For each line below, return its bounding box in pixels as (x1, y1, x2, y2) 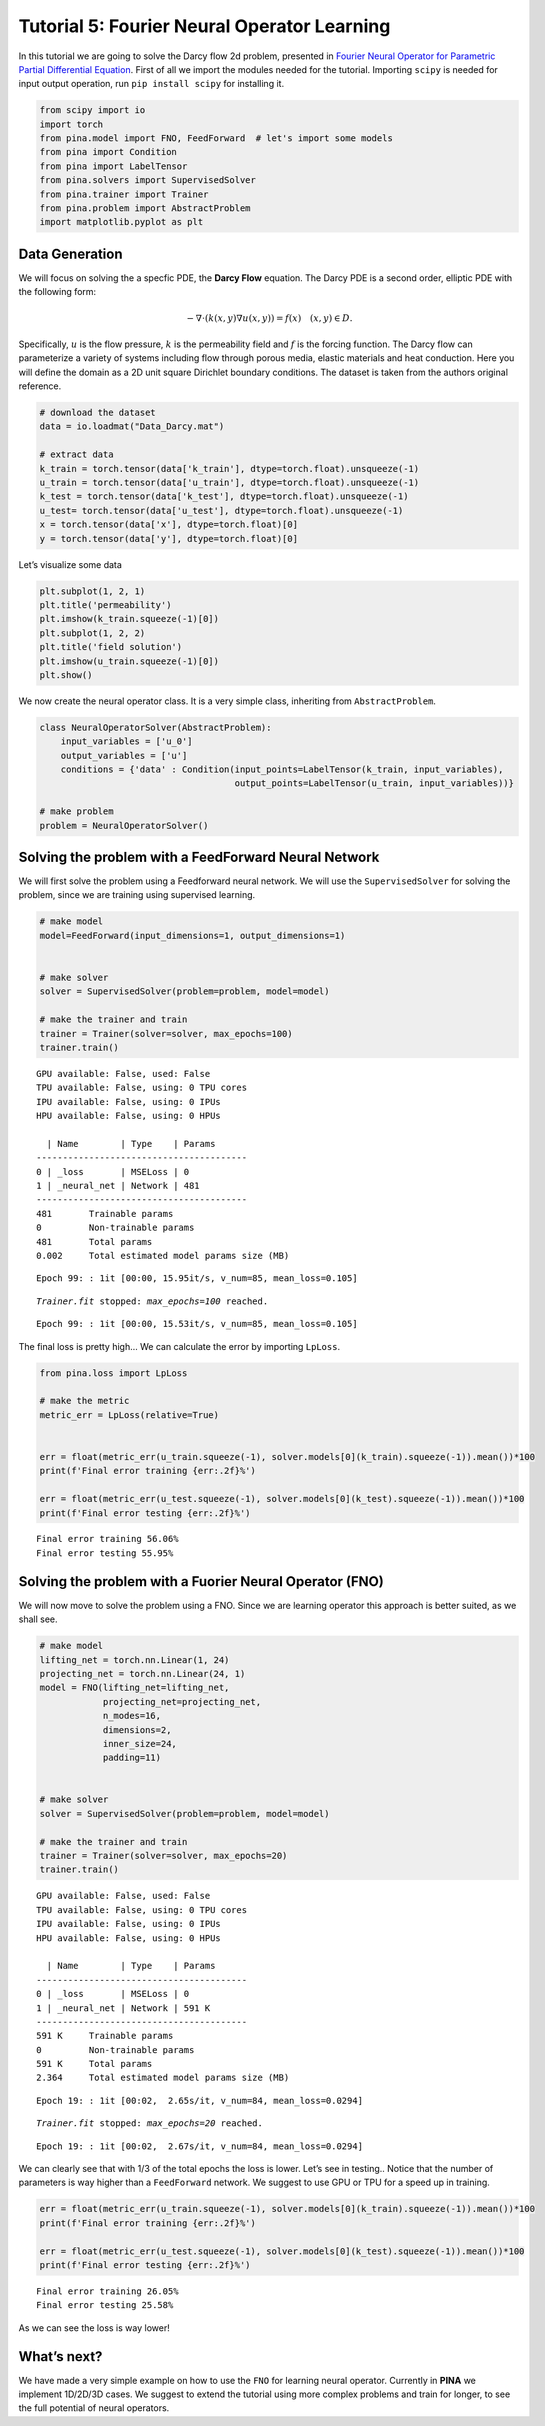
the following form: (18, 286, 97, 298)
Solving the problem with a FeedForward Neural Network (18, 849, 380, 865)
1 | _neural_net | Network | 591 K (36, 2002, 211, 2014)
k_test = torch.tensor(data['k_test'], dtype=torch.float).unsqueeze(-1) (39, 491, 409, 502)
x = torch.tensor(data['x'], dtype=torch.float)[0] (39, 519, 299, 530)
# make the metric (39, 1395, 130, 1407)
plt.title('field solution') (39, 641, 183, 653)
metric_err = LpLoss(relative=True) (39, 1409, 220, 1420)
